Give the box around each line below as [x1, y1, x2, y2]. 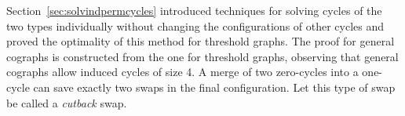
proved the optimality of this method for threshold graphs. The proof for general [6, 33, 395, 49]
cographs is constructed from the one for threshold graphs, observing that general [6, 48, 399, 64]
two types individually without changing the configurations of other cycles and [6, 17, 385, 34]
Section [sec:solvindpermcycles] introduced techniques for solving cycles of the [6, 2, 382, 18]
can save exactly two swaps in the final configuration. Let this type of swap [33, 78, 396, 95]
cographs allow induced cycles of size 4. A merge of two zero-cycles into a [6, 63, 359, 80]
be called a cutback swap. [6, 94, 127, 111]
